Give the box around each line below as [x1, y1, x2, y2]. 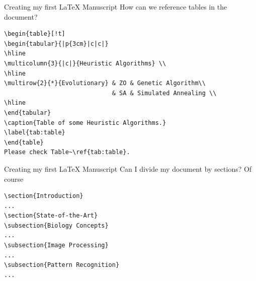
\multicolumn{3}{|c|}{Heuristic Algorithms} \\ [4, 59, 166, 67]
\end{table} [4, 138, 44, 146]
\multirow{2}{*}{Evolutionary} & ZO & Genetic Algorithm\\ [4, 80, 206, 87]
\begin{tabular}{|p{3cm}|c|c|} [4, 40, 109, 47]
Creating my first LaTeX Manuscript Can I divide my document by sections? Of [4, 163, 252, 174]
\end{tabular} [4, 109, 51, 116]
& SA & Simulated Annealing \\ [112, 89, 217, 97]
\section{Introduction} [4, 192, 83, 200]
